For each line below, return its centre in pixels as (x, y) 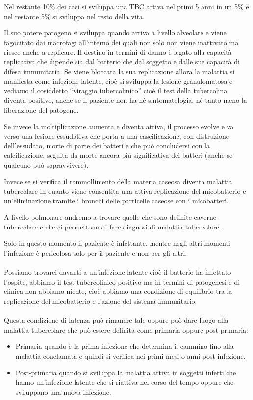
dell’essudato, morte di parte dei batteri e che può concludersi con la (107, 145)
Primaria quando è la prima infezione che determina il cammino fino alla (125, 346)
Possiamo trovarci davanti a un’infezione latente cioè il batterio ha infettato (118, 272)
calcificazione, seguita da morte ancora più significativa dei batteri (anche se (118, 155)
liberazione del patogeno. (41, 109)
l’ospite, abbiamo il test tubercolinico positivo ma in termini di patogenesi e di (122, 281)
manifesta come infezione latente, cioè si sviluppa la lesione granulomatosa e (118, 81)
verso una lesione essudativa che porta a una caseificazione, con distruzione (117, 136)
